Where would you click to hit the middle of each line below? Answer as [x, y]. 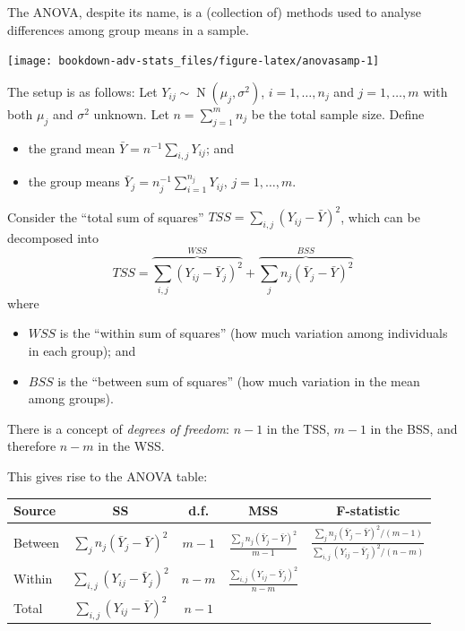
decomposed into [53, 237]
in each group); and [82, 350]
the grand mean [72, 147]
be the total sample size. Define [338, 113]
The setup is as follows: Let [82, 91]
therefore [32, 446]
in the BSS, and [414, 428]
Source [35, 510]
